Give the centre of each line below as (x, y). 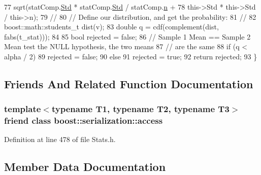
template (23, 109)
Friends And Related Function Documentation (129, 83)
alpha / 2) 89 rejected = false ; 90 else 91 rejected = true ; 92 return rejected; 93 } (131, 56)
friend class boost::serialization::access (84, 120)
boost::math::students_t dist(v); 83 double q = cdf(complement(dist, (111, 27)
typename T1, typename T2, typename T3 (140, 109)
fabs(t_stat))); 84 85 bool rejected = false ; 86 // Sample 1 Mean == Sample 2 (127, 36)
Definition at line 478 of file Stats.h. (60, 139)
